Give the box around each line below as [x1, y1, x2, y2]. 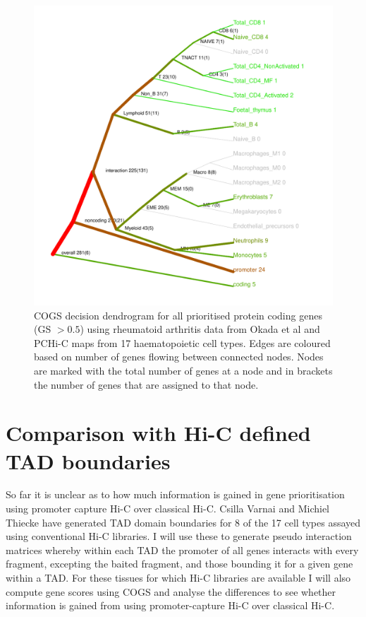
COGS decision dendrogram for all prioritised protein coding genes [34, 307, 322, 322]
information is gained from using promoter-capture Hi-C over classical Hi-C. [6, 598, 335, 613]
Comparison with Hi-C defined [6, 418, 311, 447]
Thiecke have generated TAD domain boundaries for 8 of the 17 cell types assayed [6, 515, 361, 529]
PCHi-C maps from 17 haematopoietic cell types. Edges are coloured [34, 335, 331, 350]
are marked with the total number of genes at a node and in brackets [34, 363, 333, 377]
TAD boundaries [6, 446, 171, 475]
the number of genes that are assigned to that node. [34, 377, 259, 392]
